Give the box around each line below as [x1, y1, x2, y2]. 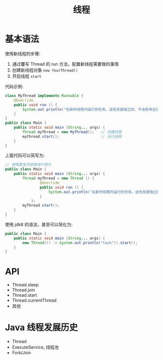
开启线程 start [12, 73, 42, 79]
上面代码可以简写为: [5, 152, 45, 158]
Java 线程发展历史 [5, 322, 78, 333]
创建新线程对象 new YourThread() [12, 67, 79, 73]
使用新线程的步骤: [5, 51, 41, 57]
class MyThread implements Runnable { [5, 93, 83, 98]
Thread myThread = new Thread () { [22, 176, 95, 181]
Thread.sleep [12, 282, 39, 288]
